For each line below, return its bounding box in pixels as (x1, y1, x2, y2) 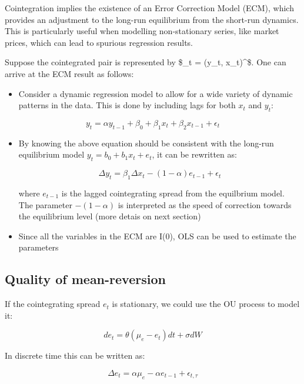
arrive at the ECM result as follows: (5, 67, 134, 79)
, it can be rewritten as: (152, 148, 237, 161)
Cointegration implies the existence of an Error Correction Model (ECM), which (5, 2, 294, 14)
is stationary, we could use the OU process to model (112, 298, 300, 310)
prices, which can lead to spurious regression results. (5, 36, 193, 48)
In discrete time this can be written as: (5, 349, 145, 362)
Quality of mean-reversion (5, 270, 166, 288)
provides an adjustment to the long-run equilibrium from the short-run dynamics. (5, 13, 299, 25)
